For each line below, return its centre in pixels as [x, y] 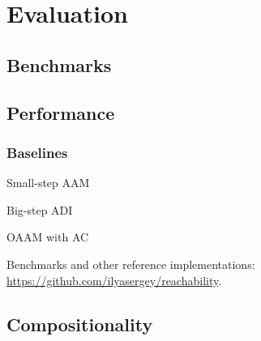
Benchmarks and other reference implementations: [131, 264]
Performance [61, 112]
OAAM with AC [48, 237]
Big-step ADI [40, 209]
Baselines [37, 152]
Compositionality [80, 324]
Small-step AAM [48, 183]
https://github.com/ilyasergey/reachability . [114, 280]
